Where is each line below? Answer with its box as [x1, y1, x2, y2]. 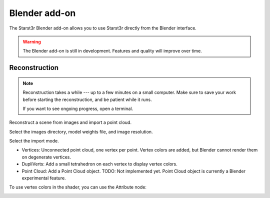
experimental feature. [21, 175, 66, 181]
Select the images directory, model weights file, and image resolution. [9, 128, 153, 134]
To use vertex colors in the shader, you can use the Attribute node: [9, 184, 147, 190]
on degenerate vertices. [21, 154, 71, 160]
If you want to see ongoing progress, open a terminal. [22, 105, 133, 111]
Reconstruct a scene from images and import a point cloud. [9, 119, 132, 125]
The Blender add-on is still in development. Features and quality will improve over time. [22, 48, 202, 54]
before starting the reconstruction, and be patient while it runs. [22, 96, 152, 102]
